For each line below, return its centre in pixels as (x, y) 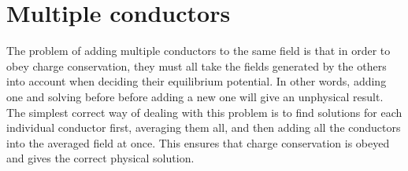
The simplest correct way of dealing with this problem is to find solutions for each (204, 112)
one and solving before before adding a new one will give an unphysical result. (195, 96)
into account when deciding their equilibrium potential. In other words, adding (197, 81)
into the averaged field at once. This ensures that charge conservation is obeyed (198, 142)
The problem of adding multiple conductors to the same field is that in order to (198, 51)
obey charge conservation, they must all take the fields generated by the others (197, 65)
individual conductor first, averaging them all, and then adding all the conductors (204, 127)
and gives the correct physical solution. (100, 158)
